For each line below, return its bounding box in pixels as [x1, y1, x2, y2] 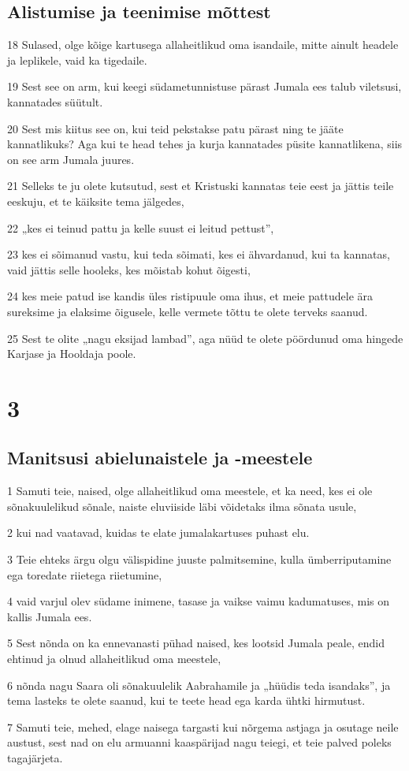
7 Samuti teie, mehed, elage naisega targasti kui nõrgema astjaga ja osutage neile [7, 718, 399, 735]
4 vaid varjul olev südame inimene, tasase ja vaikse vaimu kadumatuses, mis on [7, 593, 390, 609]
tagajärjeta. [7, 750, 63, 765]
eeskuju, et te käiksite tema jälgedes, [7, 192, 184, 209]
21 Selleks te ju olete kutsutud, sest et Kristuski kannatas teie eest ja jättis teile [7, 177, 394, 194]
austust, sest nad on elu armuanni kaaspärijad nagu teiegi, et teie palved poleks [7, 734, 392, 751]
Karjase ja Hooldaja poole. [7, 345, 136, 362]
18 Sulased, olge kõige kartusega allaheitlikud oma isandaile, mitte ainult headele [7, 36, 399, 53]
